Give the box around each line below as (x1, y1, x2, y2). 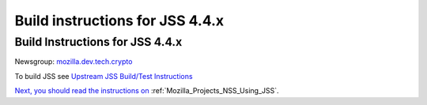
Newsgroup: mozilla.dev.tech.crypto (14, 57, 133, 66)
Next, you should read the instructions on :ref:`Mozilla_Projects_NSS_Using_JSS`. (14, 86, 280, 96)
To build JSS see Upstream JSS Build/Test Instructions (14, 71, 193, 81)
